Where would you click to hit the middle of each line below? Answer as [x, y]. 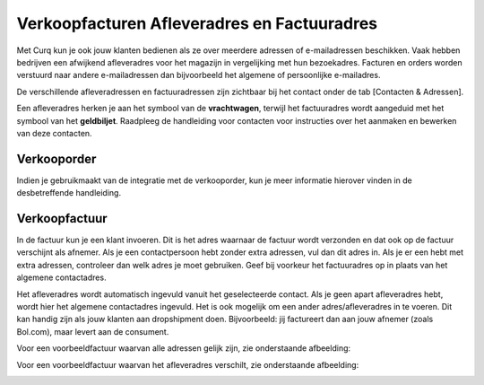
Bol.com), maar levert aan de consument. [93, 331]
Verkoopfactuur [62, 219]
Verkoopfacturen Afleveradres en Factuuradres [197, 23]
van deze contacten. [55, 133]
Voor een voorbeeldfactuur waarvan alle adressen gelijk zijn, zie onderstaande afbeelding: [184, 348]
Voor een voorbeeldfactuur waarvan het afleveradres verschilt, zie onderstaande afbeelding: [188, 364]
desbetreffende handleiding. [69, 193]
